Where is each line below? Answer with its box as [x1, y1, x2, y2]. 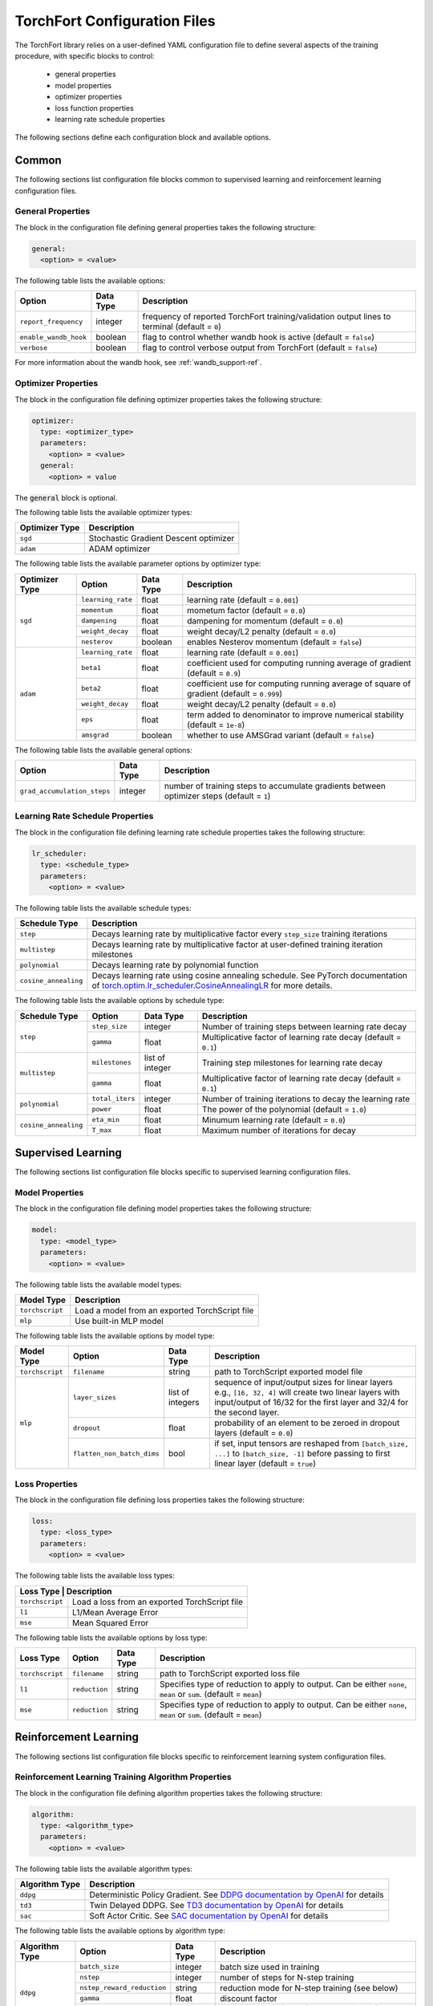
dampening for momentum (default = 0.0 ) [187, 615, 344, 626]
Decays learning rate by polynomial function [91, 960, 259, 971]
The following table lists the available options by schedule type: [14, 996, 225, 1005]
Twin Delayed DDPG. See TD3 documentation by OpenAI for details [89, 1900, 344, 1911]
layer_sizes [72, 1393, 116, 1402]
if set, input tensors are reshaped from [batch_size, [213, 1438, 409, 1449]
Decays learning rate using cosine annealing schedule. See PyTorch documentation [91, 970, 408, 981]
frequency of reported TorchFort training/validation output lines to [142, 311, 391, 323]
